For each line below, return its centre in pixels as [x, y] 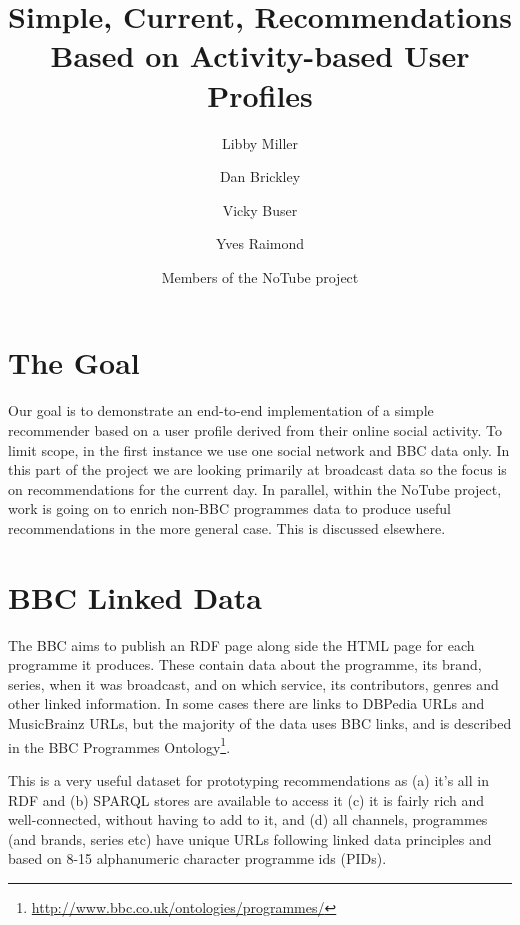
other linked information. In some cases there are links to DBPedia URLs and [246, 703]
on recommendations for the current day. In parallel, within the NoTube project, [255, 488]
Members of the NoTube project [260, 276]
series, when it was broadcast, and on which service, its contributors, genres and [253, 683]
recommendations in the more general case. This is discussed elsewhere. [227, 527]
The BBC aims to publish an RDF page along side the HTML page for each [241, 644]
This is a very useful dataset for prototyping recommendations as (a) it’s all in [248, 779]
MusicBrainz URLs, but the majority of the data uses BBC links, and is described [260, 723]
